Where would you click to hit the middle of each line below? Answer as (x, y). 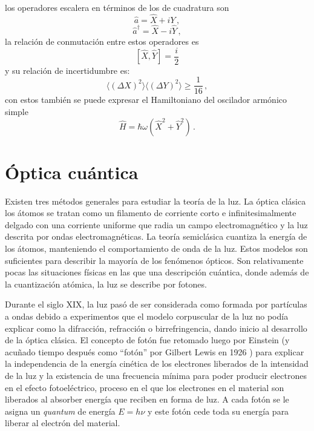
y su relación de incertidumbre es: (67, 70)
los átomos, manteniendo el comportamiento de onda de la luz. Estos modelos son (156, 248)
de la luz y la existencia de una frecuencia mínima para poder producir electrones (156, 375)
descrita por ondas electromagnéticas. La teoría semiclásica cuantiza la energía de (156, 236)
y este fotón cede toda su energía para (218, 411)
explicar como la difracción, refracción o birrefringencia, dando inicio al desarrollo (156, 328)
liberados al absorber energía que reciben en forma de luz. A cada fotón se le (147, 399)
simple (17, 111)
